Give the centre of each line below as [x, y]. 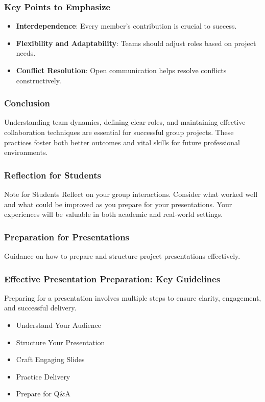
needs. [26, 53]
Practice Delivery [43, 376]
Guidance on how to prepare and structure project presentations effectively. [122, 256]
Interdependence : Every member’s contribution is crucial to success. [126, 26]
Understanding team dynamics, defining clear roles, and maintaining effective [125, 122]
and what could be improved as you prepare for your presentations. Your [118, 204]
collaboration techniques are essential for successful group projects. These [119, 132]
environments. [26, 152]
